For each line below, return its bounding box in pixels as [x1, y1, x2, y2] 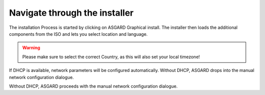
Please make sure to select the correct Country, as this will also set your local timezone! [22, 54, 200, 60]
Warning [22, 45, 40, 51]
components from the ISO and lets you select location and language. [9, 31, 148, 37]
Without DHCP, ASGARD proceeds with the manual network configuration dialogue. [9, 83, 178, 89]
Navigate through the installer [9, 7, 134, 18]
